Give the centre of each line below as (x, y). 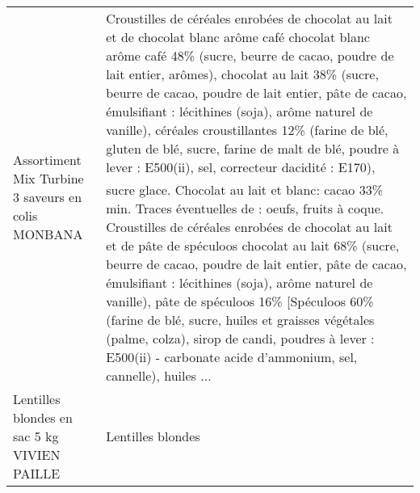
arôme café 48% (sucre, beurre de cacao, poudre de (250, 55)
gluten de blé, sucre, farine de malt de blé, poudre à (253, 148)
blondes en (43, 417)
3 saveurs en (48, 197)
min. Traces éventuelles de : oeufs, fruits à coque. (245, 208)
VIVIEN (37, 455)
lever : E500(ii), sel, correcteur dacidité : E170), (241, 167)
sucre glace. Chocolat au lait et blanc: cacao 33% (245, 190)
